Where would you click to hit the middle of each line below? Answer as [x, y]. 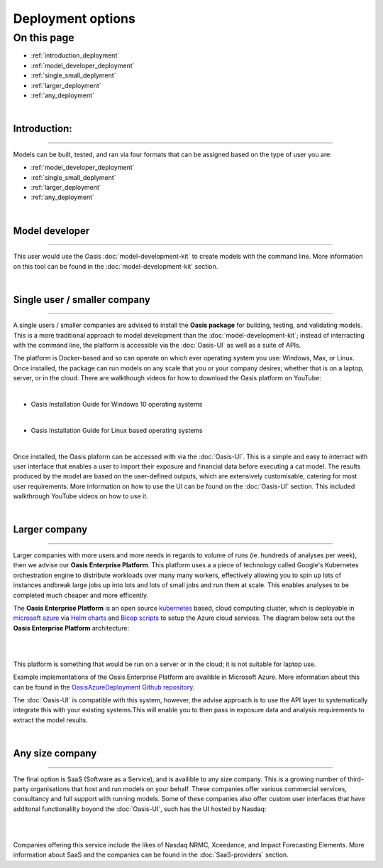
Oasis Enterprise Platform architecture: [71, 628]
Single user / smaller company [82, 300]
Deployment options [74, 18]
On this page [44, 38]
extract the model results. [50, 720]
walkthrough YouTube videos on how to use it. [81, 496]
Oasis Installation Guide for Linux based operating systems [117, 430]
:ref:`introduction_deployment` [75, 55]
